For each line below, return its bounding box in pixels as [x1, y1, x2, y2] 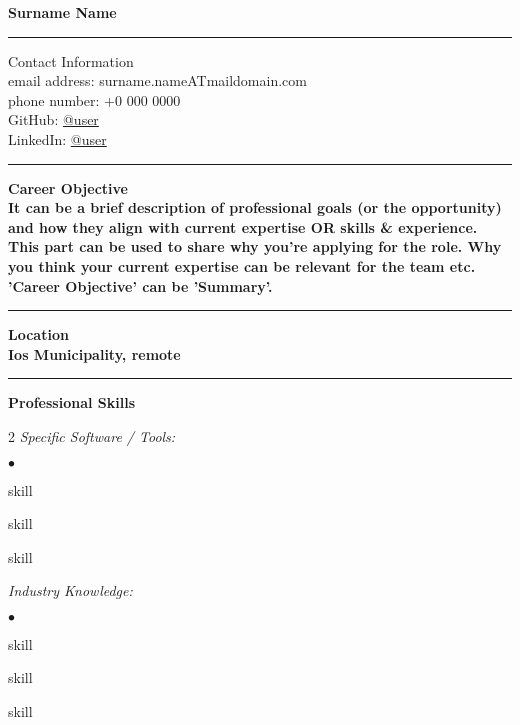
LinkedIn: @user [8, 128, 107, 149]
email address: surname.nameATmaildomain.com [8, 70, 307, 91]
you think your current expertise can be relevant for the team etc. [8, 255, 476, 276]
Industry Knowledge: [8, 580, 133, 601]
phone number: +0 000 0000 [8, 89, 181, 110]
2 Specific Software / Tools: [8, 425, 176, 446]
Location [8, 324, 69, 345]
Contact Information [8, 50, 134, 71]
